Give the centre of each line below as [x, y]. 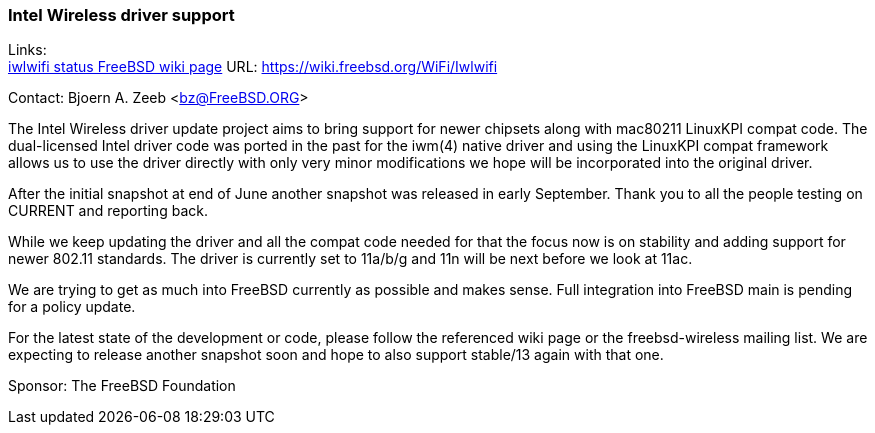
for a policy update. [72, 307]
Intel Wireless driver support [121, 15]
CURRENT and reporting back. [108, 211]
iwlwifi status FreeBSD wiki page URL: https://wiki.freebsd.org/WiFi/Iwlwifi [253, 67]
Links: [27, 50]
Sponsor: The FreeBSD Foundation [122, 386]
